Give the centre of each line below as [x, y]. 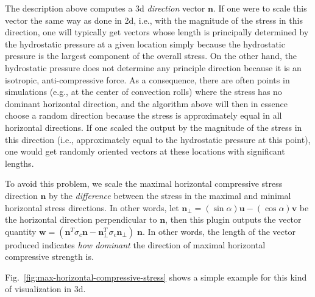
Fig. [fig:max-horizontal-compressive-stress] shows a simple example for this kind [156, 277]
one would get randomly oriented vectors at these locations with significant [145, 151]
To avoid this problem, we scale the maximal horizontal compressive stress [144, 183]
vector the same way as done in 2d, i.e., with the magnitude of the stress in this [154, 20]
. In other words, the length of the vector [219, 231]
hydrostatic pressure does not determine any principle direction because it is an [153, 67]
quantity [21, 231]
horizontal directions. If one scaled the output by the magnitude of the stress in [154, 127]
